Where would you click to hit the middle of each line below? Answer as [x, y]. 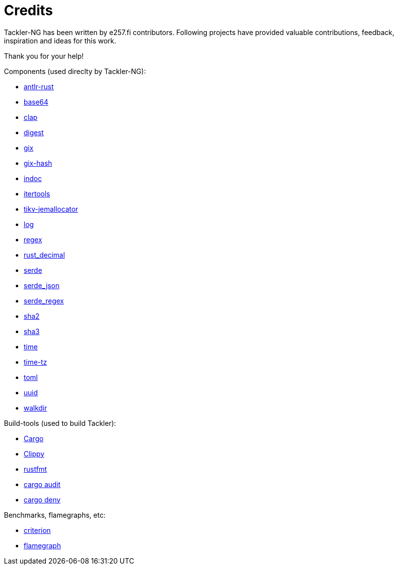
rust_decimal [44, 255]
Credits [29, 10]
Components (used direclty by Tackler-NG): [75, 71]
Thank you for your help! [44, 56]
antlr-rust [39, 86]
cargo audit [42, 484]
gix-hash [38, 163]
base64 [36, 102]
